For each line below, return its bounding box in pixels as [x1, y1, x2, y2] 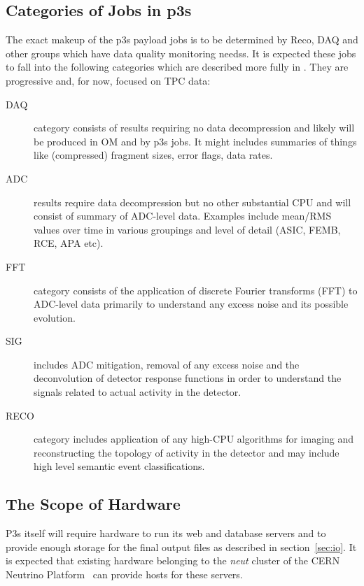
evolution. [34, 310, 76, 324]
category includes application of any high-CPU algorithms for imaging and [34, 431, 354, 446]
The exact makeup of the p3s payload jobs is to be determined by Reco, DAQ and [6, 32, 358, 47]
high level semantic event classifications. [34, 459, 205, 473]
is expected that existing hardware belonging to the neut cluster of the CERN [6, 553, 340, 568]
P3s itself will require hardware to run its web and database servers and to [6, 526, 326, 541]
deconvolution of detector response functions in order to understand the [34, 371, 342, 385]
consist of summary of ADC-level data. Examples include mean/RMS [34, 208, 332, 223]
